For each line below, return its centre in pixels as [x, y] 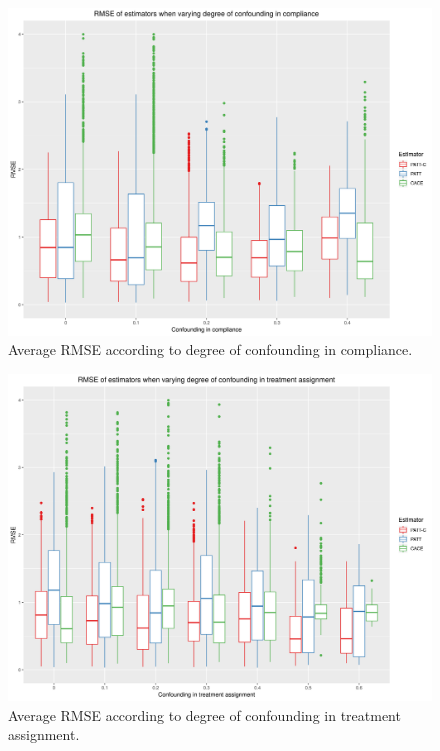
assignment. [44, 734]
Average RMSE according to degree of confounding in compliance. [210, 349]
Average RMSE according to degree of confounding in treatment [204, 714]
